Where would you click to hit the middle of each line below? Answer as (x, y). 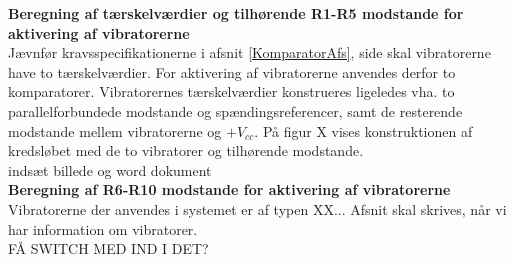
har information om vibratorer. (103, 228)
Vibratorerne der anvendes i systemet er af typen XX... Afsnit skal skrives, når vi (257, 208)
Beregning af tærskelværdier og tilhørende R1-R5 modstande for (236, 13)
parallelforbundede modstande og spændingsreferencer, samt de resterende (235, 110)
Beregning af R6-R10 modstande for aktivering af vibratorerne (229, 189)
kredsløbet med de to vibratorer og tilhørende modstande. (186, 150)
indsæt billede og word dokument (110, 169)
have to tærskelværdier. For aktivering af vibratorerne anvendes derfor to (232, 71)
